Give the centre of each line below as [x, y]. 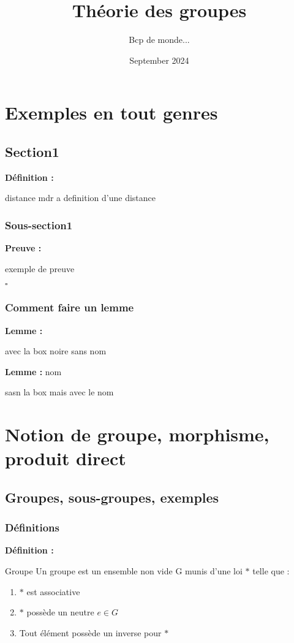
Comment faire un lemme [70, 307]
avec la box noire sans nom [56, 351]
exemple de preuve [40, 268]
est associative [53, 591]
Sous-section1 [39, 225]
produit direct [66, 458]
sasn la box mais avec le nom [59, 392]
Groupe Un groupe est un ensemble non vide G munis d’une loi [124, 571]
